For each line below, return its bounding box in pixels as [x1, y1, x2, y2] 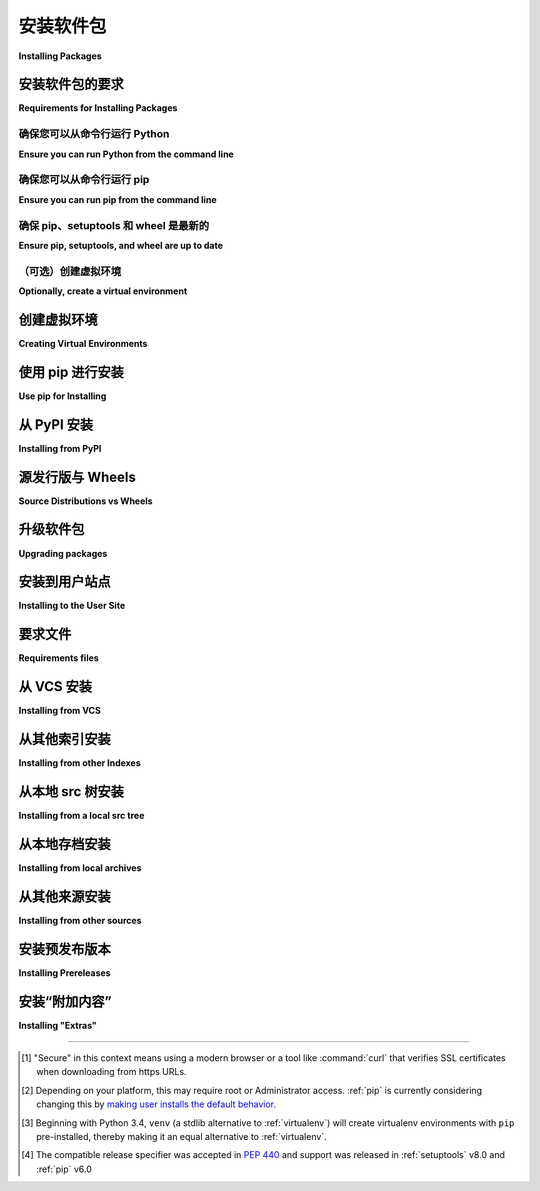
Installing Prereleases [18, 966, 111, 979]
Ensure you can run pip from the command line [18, 193, 217, 205]
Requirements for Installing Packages [18, 102, 178, 114]
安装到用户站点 [18, 573, 111, 590]
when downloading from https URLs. [36, 1066, 187, 1078]
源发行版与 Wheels [18, 468, 137, 485]
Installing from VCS [18, 705, 102, 717]
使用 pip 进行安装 [18, 363, 125, 380]
